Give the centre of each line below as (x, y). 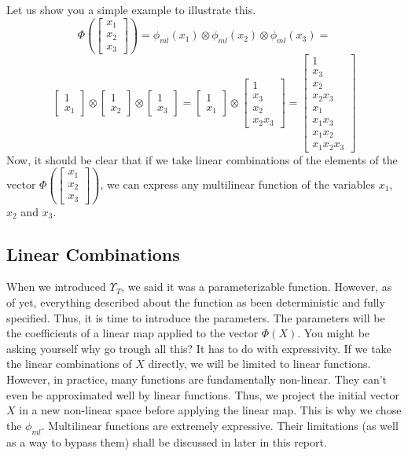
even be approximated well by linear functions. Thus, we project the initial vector (203, 394)
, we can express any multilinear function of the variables (237, 184)
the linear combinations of (69, 364)
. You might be (334, 333)
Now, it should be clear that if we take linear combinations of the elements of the (202, 159)
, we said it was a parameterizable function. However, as (257, 287)
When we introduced (56, 287)
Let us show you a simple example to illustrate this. (131, 9)
